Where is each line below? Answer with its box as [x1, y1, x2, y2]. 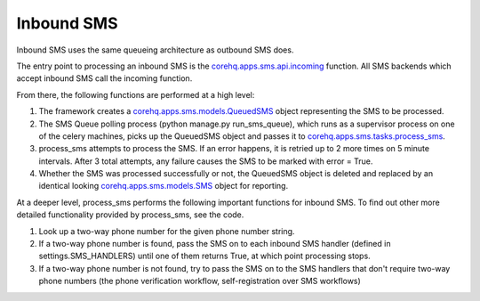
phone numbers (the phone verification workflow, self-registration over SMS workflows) [38, 276, 362, 287]
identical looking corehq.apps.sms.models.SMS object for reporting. [38, 181, 289, 191]
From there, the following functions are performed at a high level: [16, 89, 255, 100]
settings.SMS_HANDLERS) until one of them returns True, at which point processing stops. [38, 250, 371, 262]
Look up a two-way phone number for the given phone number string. [38, 225, 295, 236]
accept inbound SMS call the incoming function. [16, 73, 193, 84]
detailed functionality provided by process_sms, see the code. [16, 209, 244, 220]
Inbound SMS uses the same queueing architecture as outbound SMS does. [16, 45, 294, 55]
